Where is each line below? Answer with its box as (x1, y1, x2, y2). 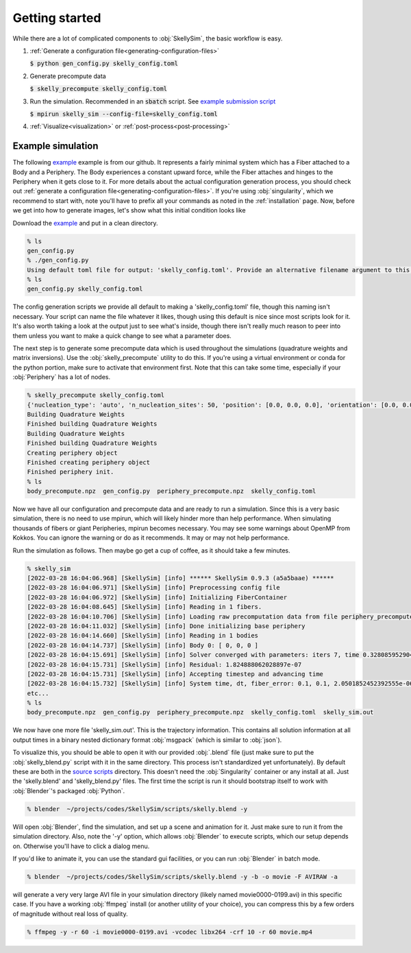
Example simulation (12, 141, 99, 152)
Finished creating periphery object (27, 458, 151, 466)
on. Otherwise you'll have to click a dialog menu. (12, 842, 150, 850)
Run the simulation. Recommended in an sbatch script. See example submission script (29, 97, 276, 106)
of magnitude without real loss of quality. (12, 909, 128, 918)
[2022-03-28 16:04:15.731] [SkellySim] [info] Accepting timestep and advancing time (27, 670, 323, 678)
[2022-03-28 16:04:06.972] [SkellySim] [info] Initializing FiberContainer (27, 593, 288, 601)
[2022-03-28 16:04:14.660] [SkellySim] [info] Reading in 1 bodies (27, 631, 259, 640)
